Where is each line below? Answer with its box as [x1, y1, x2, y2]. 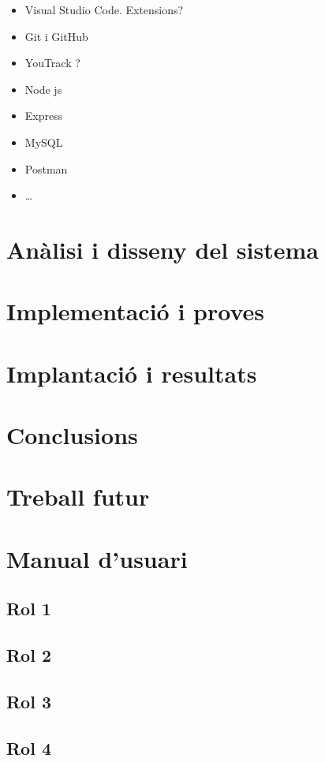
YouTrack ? [24, 54, 80, 71]
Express [24, 107, 63, 124]
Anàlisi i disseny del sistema [6, 233, 319, 265]
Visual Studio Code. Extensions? [24, 2, 184, 17]
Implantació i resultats [6, 357, 257, 389]
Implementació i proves [6, 295, 265, 327]
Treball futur [6, 480, 150, 513]
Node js [24, 80, 62, 97]
